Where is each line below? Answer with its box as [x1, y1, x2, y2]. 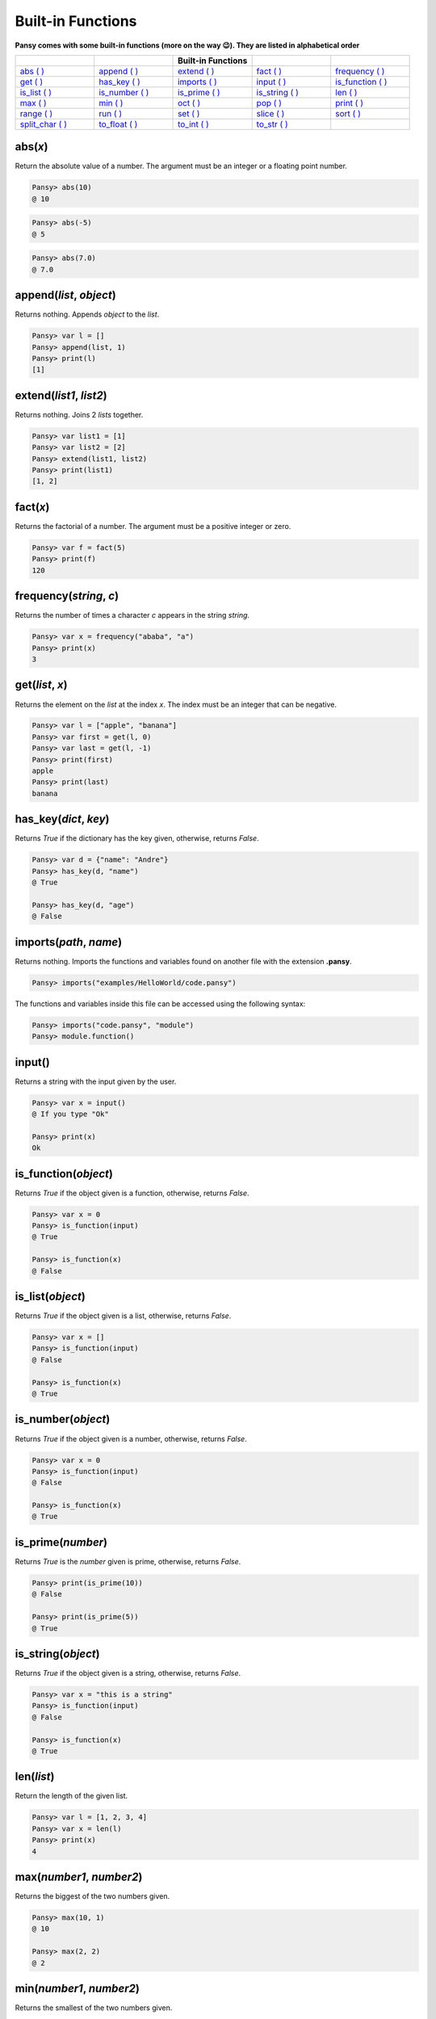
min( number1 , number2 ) [15, 1982, 140, 1996]
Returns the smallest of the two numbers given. [15, 2003, 173, 2013]
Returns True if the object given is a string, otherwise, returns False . [15, 1669, 241, 1678]
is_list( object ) [15, 1290, 86, 1303]
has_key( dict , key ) [15, 812, 110, 826]
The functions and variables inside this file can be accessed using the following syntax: [15, 998, 306, 1009]
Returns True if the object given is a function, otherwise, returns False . [15, 1188, 249, 1198]
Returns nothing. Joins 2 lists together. [15, 409, 144, 419]
